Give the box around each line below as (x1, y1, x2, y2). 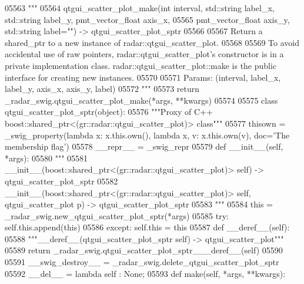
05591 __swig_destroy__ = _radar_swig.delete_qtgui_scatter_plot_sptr (5, 256, 279, 268)
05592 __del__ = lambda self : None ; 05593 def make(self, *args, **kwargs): (5, 267, 286, 279)
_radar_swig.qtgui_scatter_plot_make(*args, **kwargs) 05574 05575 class (5, 94, 278, 106)
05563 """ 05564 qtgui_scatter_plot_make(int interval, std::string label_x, (5, 2, 275, 14)
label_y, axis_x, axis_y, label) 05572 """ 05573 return (5, 82, 200, 95)
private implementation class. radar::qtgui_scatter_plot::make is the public (5, 59, 277, 71)
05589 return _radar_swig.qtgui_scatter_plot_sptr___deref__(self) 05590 (5, 244, 283, 256)
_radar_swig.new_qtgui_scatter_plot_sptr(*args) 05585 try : (5, 209, 229, 222)
